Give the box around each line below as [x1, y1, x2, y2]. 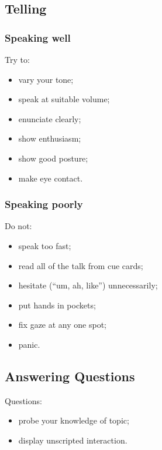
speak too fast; [18, 239, 71, 251]
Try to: [5, 53, 30, 65]
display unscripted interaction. [18, 434, 127, 446]
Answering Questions [5, 367, 135, 385]
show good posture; [18, 152, 88, 164]
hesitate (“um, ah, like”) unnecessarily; [18, 279, 158, 291]
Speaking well [5, 30, 71, 45]
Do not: [5, 220, 32, 232]
